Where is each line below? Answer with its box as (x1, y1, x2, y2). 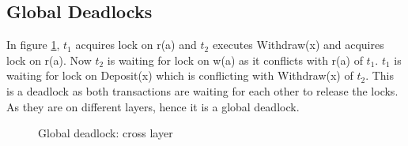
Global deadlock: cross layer (38, 125, 173, 141)
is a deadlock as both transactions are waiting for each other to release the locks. (6, 82, 399, 99)
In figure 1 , (6, 36, 60, 53)
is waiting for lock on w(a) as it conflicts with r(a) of (107, 51, 363, 68)
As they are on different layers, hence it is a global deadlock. (6, 98, 300, 114)
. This (365, 67, 395, 84)
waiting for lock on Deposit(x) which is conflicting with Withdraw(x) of (6, 67, 353, 84)
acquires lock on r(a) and (75, 36, 197, 53)
